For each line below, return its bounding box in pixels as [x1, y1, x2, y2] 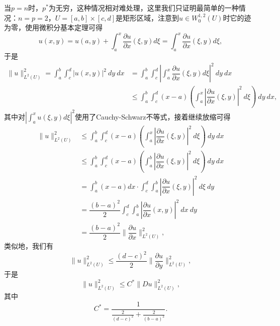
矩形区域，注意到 [123, 12, 179, 23]
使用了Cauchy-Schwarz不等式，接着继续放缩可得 [74, 111, 231, 122]
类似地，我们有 [4, 240, 53, 251]
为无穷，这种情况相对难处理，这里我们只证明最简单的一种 [48, 3, 239, 13]
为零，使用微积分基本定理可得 [4, 22, 103, 33]
